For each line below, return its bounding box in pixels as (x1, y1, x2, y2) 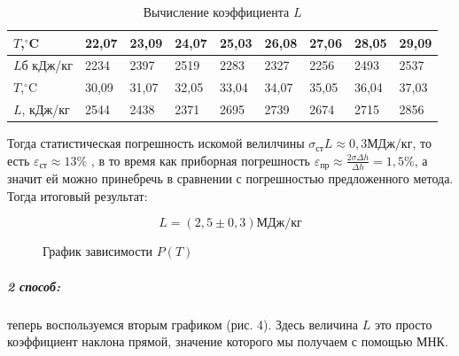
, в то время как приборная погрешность (90, 151, 311, 169)
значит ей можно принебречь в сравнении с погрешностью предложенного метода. (7, 169, 454, 188)
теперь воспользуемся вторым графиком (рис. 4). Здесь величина (7, 314, 359, 333)
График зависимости (43, 242, 153, 260)
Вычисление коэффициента (143, 3, 290, 20)
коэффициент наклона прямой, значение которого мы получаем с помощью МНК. (7, 332, 448, 351)
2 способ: (7, 276, 60, 295)
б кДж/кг (21, 56, 73, 74)
